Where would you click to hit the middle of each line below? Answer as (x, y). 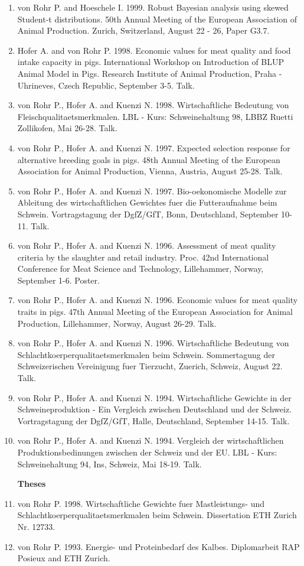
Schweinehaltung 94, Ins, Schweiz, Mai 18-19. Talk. (109, 463)
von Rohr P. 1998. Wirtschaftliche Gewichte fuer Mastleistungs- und (141, 503)
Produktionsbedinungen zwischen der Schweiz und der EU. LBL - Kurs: (147, 452)
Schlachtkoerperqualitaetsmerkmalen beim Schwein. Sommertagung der (146, 354)
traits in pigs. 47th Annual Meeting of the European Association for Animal (155, 312)
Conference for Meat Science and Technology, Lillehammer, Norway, (140, 269)
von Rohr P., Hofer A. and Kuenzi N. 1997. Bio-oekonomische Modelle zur (152, 191)
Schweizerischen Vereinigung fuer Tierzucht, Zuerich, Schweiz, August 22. (150, 366)
